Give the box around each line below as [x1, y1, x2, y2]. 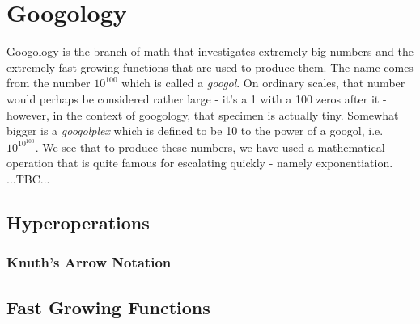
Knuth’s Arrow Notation [6, 252, 172, 272]
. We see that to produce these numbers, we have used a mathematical [35, 138, 385, 155]
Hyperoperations [6, 209, 150, 234]
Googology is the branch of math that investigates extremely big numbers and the [6, 43, 414, 60]
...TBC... [6, 170, 50, 187]
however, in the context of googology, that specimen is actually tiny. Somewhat [6, 106, 399, 123]
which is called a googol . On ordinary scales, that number [121, 74, 405, 91]
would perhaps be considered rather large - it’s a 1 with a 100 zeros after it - [6, 90, 387, 107]
